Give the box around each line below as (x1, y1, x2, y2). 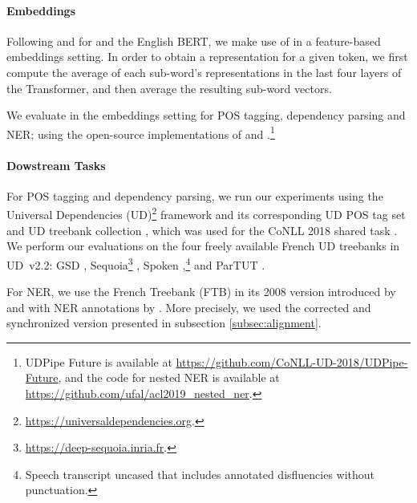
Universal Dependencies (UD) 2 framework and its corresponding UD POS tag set (6, 204, 406, 223)
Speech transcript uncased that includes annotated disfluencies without (25, 465, 375, 482)
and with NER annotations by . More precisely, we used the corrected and (6, 298, 371, 315)
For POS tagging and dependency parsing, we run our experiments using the (6, 187, 383, 204)
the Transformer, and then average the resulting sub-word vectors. (6, 79, 332, 96)
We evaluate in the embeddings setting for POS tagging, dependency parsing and (6, 107, 406, 124)
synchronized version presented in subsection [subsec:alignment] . (6, 314, 322, 331)
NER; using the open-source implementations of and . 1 (6, 123, 275, 142)
